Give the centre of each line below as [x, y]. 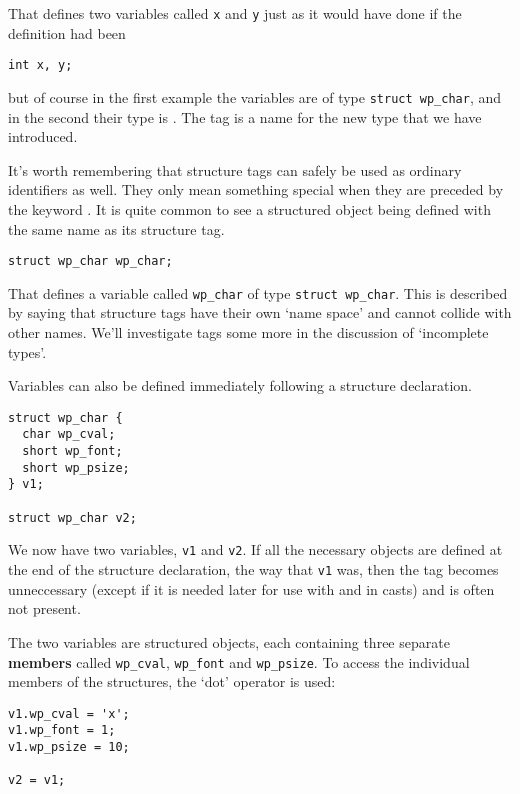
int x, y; [40, 65]
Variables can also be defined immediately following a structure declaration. [240, 385]
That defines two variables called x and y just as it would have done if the [235, 13]
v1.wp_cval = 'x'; [69, 713]
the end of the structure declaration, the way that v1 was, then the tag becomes [253, 569]
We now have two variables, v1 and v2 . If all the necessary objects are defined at [255, 549]
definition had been [67, 32]
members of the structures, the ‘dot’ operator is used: [172, 681]
